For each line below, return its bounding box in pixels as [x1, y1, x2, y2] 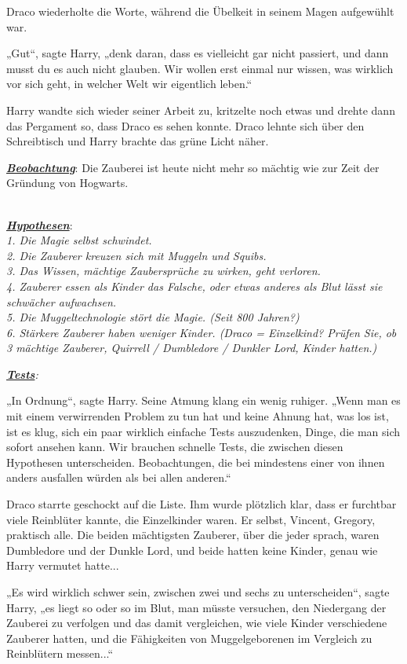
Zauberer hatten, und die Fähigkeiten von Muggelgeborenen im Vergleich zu [6, 629, 372, 646]
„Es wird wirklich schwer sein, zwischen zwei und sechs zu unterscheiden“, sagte [6, 584, 390, 600]
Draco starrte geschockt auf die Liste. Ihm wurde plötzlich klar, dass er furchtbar [6, 496, 397, 512]
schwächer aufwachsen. [6, 293, 117, 310]
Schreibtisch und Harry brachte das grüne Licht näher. [6, 133, 269, 149]
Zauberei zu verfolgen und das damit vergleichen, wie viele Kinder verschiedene [6, 614, 387, 631]
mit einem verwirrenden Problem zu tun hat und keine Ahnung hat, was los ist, [6, 408, 389, 424]
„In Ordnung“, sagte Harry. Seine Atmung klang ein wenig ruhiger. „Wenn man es [6, 392, 401, 409]
